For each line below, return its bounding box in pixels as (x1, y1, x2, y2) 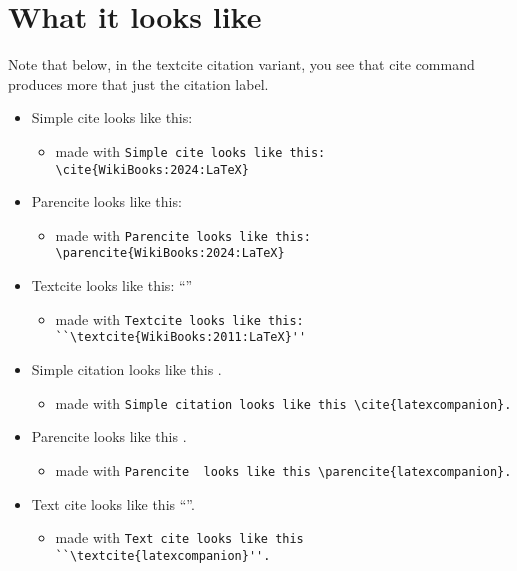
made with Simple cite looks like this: (55, 140, 326, 161)
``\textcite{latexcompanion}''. (55, 548, 271, 563)
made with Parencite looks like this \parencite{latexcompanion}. (55, 459, 512, 480)
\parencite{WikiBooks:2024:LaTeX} (55, 246, 285, 261)
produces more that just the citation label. (8, 73, 269, 94)
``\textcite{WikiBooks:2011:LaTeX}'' (55, 330, 307, 345)
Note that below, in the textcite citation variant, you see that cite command (8, 54, 475, 75)
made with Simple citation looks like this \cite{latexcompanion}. (55, 392, 512, 413)
